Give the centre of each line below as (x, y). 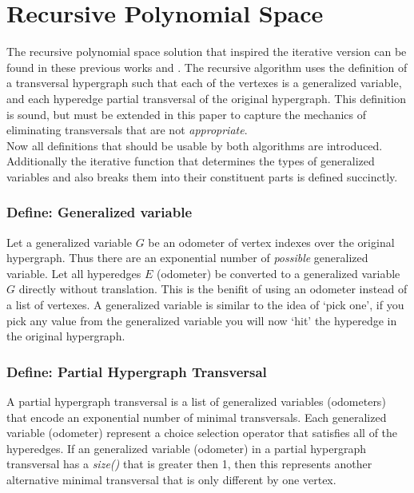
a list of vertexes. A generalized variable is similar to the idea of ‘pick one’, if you (205, 305)
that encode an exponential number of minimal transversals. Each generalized (197, 417)
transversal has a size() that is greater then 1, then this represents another (189, 464)
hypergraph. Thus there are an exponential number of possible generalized (187, 258)
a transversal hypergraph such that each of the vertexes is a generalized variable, (204, 83)
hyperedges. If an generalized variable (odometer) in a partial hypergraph (186, 448)
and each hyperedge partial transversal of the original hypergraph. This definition (206, 98)
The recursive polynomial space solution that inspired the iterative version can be (207, 52)
